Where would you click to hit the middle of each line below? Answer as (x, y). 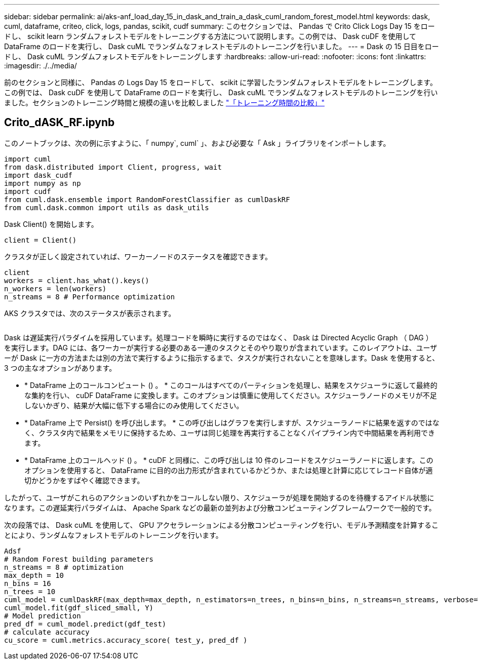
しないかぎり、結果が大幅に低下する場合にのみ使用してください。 (134, 405)
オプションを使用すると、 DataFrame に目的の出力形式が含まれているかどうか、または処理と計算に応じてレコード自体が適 (229, 470)
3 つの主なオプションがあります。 (60, 368)
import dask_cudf (38, 175)
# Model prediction (43, 616)
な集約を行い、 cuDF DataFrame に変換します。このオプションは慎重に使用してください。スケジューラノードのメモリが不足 (231, 395)
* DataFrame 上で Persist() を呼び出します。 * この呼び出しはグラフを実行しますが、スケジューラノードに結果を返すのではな (232, 422)
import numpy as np (43, 183)
